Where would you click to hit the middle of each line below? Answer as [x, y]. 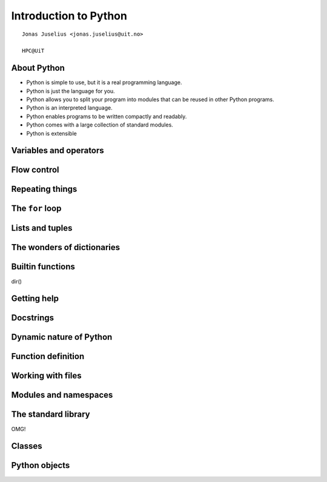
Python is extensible [51, 133]
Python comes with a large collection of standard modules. [100, 125]
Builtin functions [43, 267]
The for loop [36, 209]
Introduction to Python [69, 16]
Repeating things [44, 189]
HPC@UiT [33, 51]
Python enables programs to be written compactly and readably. [107, 116]
